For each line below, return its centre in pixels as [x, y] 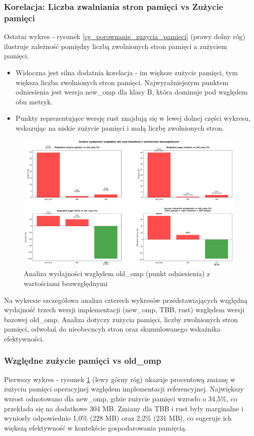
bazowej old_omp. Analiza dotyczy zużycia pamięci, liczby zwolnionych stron [121, 319]
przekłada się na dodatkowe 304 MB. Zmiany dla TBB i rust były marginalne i [124, 408]
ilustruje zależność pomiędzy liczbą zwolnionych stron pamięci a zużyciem [116, 46]
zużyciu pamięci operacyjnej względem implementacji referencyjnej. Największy [124, 389]
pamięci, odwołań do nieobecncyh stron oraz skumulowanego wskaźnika [112, 329]
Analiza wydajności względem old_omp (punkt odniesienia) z [117, 273]
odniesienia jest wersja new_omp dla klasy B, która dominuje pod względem [131, 92]
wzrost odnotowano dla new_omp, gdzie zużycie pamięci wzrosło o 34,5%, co [121, 398]
